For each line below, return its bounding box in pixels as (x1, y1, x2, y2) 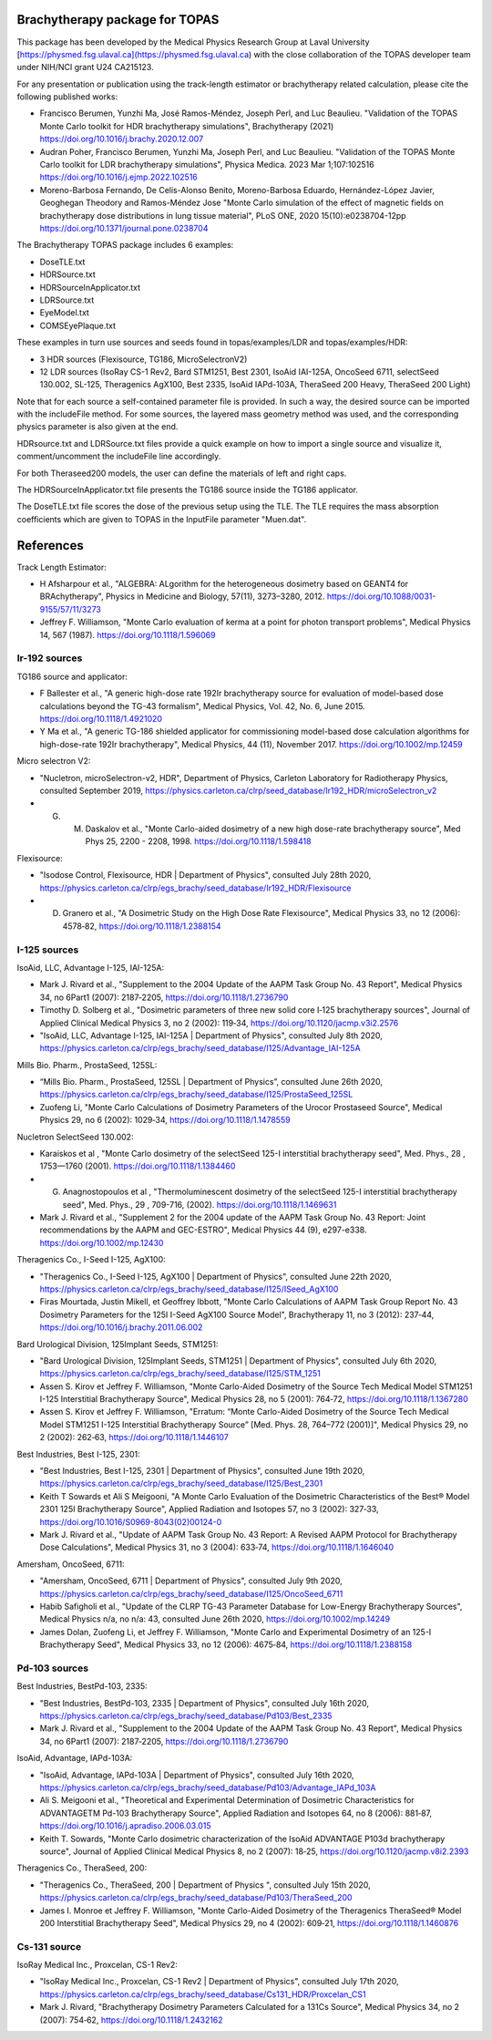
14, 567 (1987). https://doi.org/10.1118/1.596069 (39, 629, 216, 640)
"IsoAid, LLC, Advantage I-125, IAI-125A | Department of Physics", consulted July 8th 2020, (39, 1030, 383, 1041)
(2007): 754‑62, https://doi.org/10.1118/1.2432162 (39, 2014, 223, 2025)
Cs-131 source (16, 1940, 82, 1952)
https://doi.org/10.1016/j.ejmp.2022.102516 (39, 171, 198, 182)
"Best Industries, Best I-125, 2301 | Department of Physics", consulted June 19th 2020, (39, 1466, 365, 1477)
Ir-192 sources (16, 652, 83, 665)
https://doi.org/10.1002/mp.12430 (39, 1237, 164, 1248)
